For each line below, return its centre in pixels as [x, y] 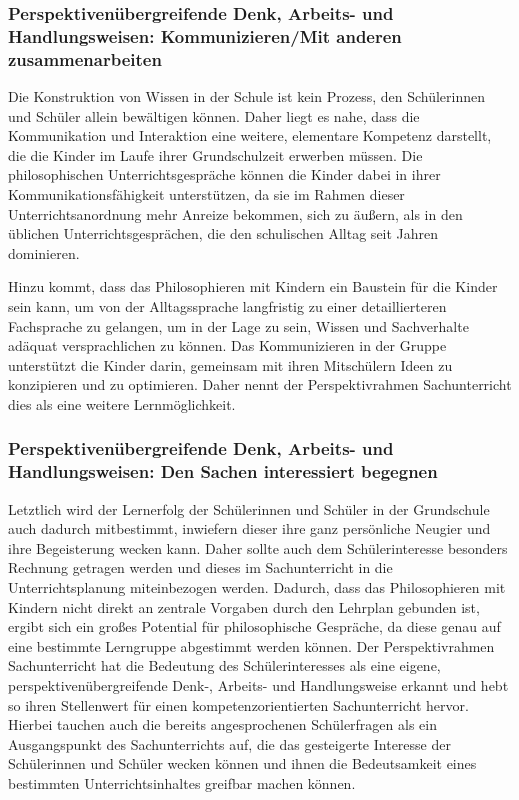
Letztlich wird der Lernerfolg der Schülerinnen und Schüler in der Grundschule [249, 508]
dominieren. [44, 252]
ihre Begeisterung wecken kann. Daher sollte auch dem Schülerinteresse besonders [258, 547]
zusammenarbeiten [85, 58]
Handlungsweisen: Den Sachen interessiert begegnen [223, 471]
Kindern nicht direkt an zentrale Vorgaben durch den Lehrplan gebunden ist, [244, 606]
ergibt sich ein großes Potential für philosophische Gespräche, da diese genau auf [254, 626]
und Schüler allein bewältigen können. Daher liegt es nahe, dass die [214, 115]
